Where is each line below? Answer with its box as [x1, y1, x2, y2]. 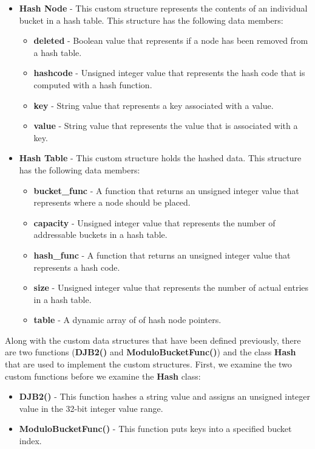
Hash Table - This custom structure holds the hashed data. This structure [19, 151, 302, 164]
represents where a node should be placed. [33, 196, 191, 209]
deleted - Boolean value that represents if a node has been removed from [33, 34, 308, 47]
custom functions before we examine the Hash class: [5, 369, 201, 382]
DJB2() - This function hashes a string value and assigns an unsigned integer [19, 390, 311, 403]
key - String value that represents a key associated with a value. [33, 99, 274, 111]
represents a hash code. [33, 260, 120, 273]
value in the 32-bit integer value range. [19, 402, 163, 414]
